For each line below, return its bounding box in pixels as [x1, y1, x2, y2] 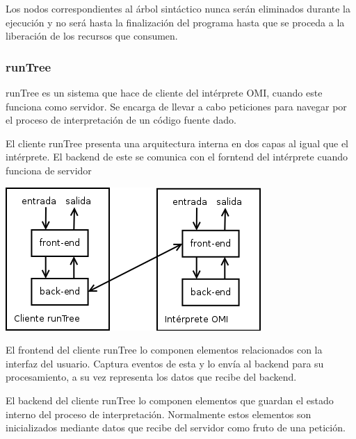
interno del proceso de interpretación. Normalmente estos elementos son [6, 406, 311, 421]
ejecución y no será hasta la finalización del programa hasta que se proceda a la [6, 15, 345, 29]
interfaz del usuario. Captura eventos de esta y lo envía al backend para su [6, 356, 324, 370]
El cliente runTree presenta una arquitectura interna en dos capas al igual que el [6, 135, 348, 150]
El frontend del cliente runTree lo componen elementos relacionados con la [6, 342, 323, 357]
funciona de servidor [6, 163, 92, 177]
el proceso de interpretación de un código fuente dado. [6, 113, 236, 127]
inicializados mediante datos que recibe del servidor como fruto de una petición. [6, 420, 346, 435]
